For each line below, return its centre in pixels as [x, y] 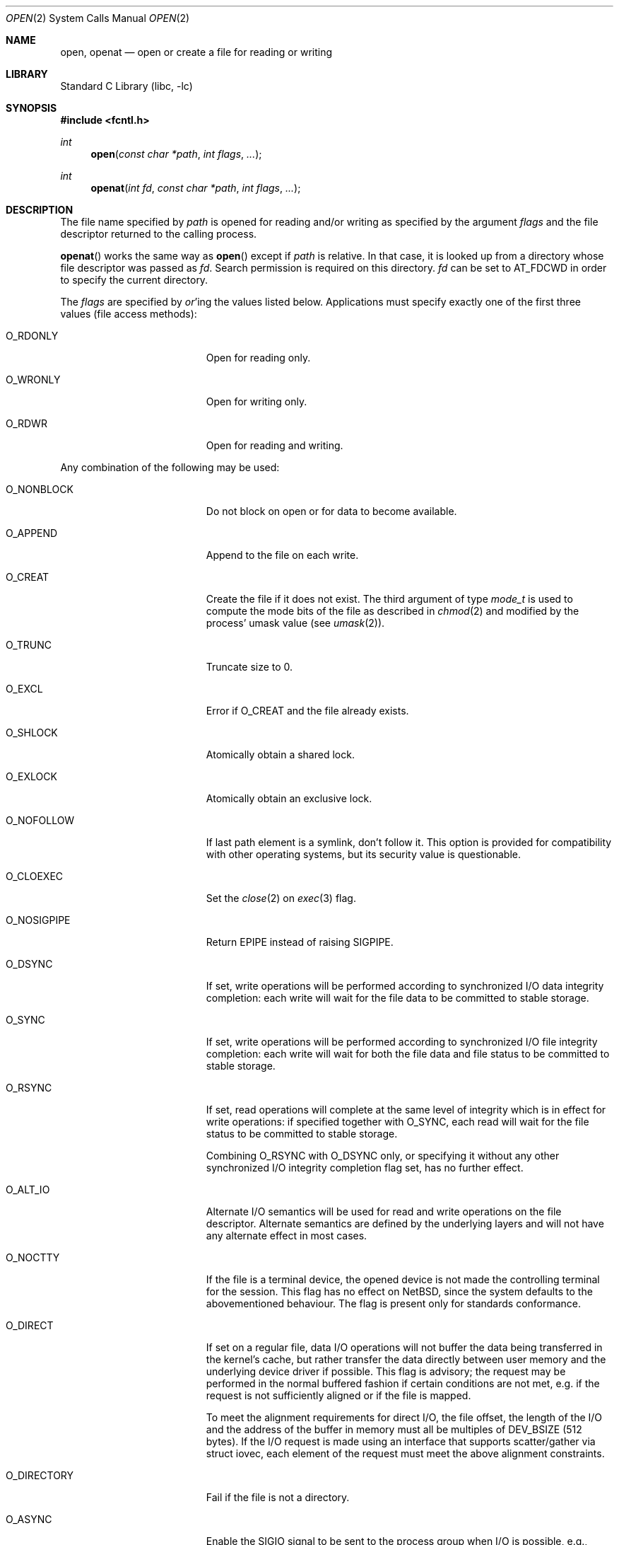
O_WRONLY [33, 380]
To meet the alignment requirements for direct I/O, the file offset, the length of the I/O [404, 1417]
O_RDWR [26, 423]
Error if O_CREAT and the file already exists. [307, 711]
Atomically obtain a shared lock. [280, 754]
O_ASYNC [29, 1519]
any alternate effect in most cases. [287, 1236]
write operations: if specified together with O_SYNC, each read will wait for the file [397, 1122]
